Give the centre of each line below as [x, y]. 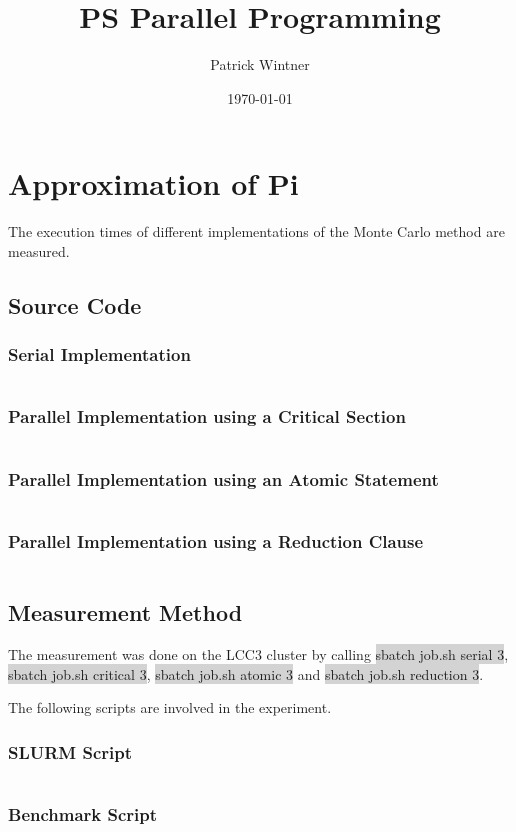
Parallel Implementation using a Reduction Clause [216, 540]
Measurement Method [125, 612]
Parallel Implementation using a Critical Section [207, 416]
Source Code [75, 304]
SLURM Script [70, 752]
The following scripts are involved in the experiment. [170, 707]
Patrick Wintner [260, 64]
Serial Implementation [99, 354]
